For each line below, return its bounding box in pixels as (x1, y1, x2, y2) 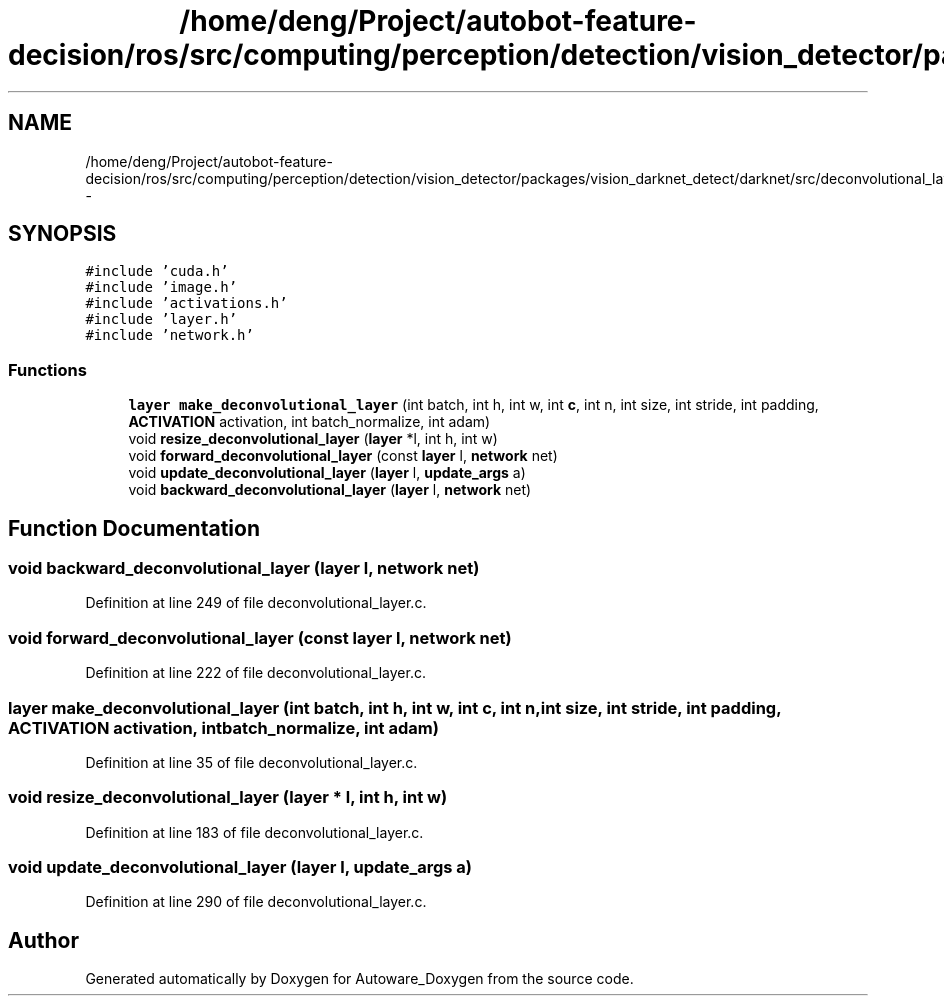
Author (8, 927, 79, 953)
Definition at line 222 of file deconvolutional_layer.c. (85, 664, 426, 682)
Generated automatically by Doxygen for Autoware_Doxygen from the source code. (85, 970, 634, 988)
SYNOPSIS (8, 221, 117, 247)
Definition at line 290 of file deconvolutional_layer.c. (85, 893, 427, 911)
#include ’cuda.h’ (85, 263, 229, 280)
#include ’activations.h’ (85, 295, 288, 312)
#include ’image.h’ (85, 279, 238, 296)
